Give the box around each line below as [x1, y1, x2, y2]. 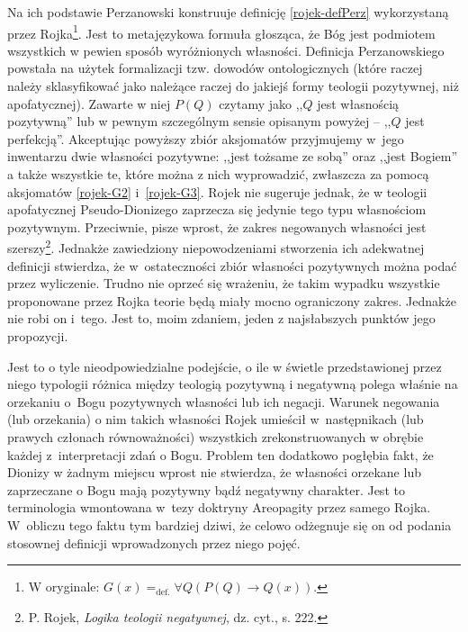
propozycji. [7, 327, 68, 345]
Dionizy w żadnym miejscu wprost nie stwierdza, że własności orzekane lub [7, 463, 421, 482]
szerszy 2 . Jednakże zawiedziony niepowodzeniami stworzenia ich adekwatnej [7, 236, 425, 257]
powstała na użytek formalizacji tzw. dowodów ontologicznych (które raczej [7, 59, 423, 77]
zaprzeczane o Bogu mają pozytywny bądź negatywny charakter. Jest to [7, 480, 405, 499]
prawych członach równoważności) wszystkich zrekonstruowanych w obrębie [7, 427, 424, 446]
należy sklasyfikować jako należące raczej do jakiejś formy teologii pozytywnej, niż [7, 77, 459, 95]
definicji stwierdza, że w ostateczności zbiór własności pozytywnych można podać [7, 256, 457, 275]
